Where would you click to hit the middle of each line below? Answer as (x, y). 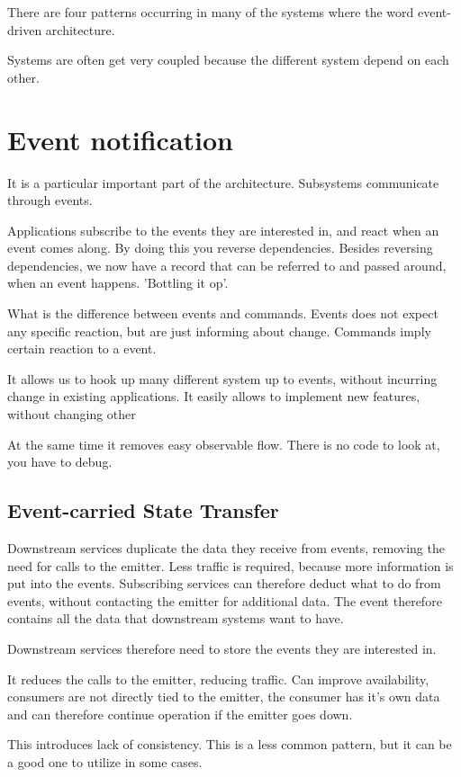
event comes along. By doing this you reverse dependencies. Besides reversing (220, 248)
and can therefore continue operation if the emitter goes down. (180, 714)
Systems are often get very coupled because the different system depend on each (228, 60)
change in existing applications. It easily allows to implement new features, (214, 396)
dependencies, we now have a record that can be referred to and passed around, (227, 265)
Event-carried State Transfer (143, 510)
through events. (50, 200)
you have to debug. (60, 462)
